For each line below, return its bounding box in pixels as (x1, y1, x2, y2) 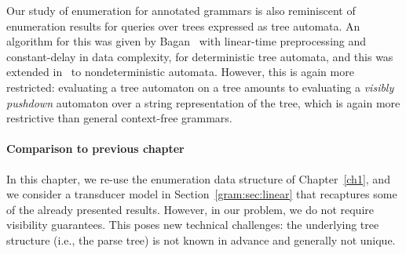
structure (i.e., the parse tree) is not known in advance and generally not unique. (6, 231, 396, 248)
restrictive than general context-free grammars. (6, 110, 232, 126)
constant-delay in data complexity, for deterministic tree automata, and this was (6, 48, 393, 64)
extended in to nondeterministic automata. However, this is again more (6, 63, 354, 80)
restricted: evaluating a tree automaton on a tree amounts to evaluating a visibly (6, 78, 394, 95)
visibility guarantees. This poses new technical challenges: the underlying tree (6, 216, 379, 233)
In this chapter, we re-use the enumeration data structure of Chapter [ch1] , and (6, 170, 390, 187)
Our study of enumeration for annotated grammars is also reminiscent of (6, 2, 356, 18)
